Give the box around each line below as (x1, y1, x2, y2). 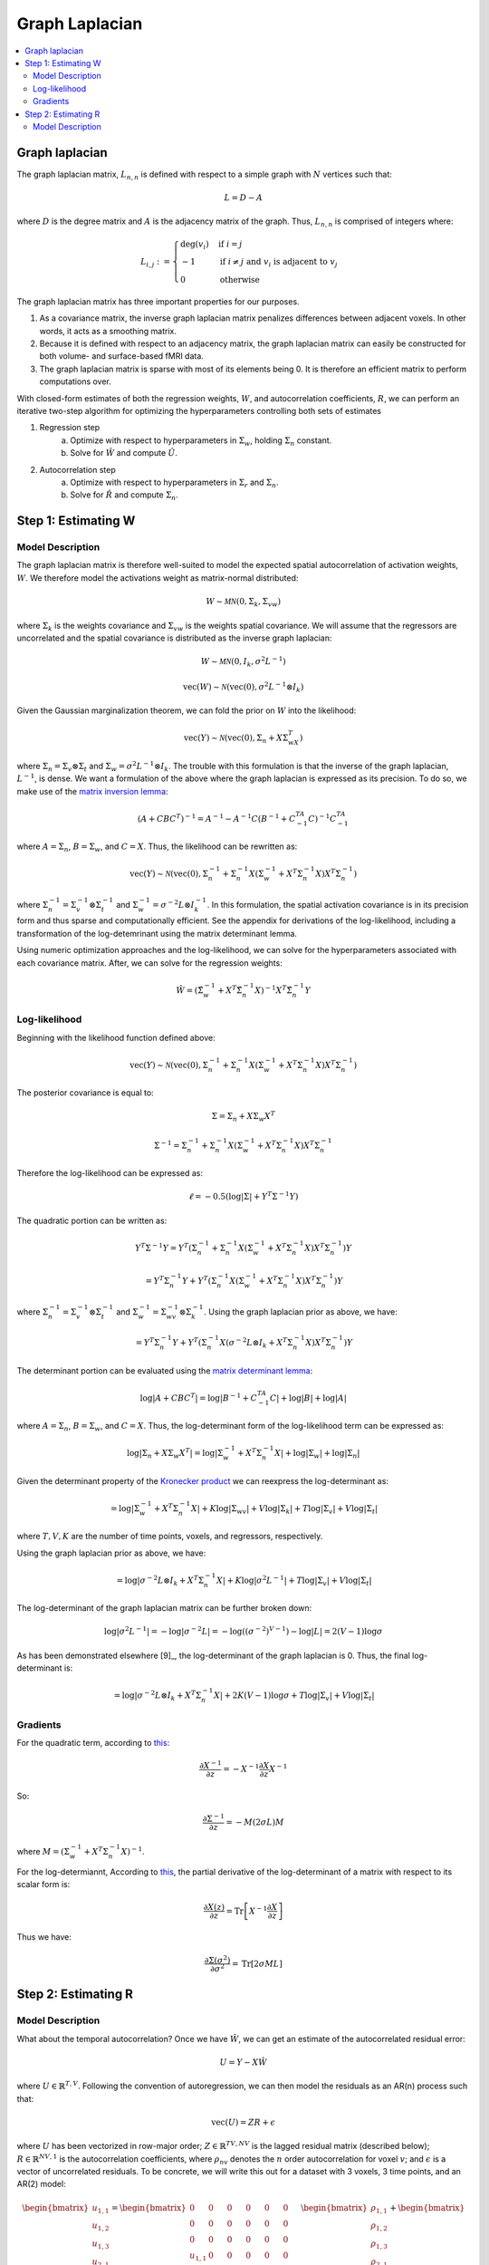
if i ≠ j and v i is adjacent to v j (219, 256, 338, 269)
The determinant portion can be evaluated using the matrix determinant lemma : (16, 1364, 313, 1376)
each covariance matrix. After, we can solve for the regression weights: (16, 957, 283, 969)
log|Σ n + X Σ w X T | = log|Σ (127, 1446, 224, 1460)
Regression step (39, 422, 101, 433)
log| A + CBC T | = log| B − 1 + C (139, 1391, 258, 1403)
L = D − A (224, 192, 263, 203)
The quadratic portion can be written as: (16, 1215, 168, 1226)
